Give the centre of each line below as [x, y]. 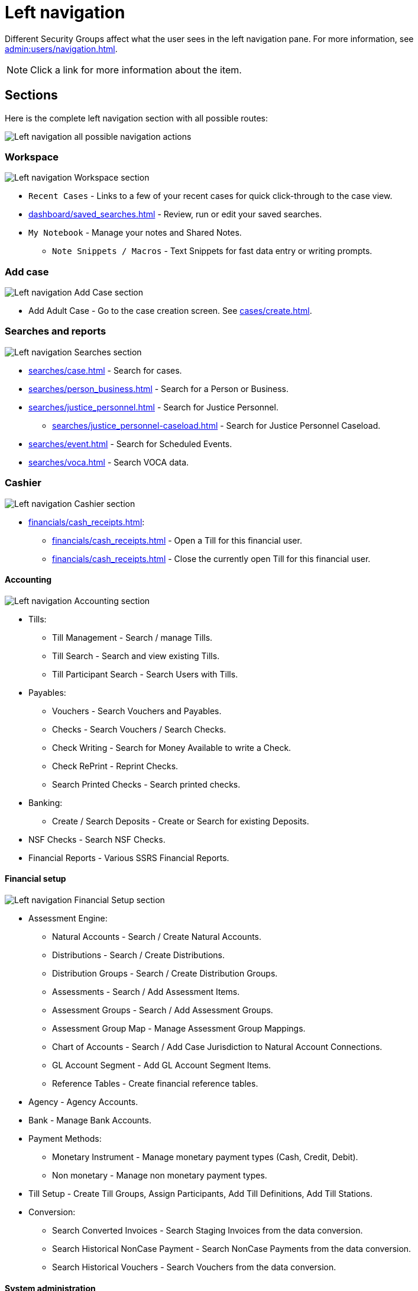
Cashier [23, 483]
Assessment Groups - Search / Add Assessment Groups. [163, 1010]
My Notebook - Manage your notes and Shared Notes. [135, 233]
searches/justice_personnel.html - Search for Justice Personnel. [153, 407]
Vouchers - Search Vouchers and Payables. [137, 711]
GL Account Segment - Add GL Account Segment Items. [162, 1065]
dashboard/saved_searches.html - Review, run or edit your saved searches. [175, 214]
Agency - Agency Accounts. [83, 1102]
